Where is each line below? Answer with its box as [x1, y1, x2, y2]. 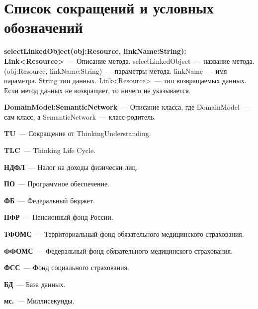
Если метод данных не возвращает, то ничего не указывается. [4, 85, 191, 95]
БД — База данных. [4, 279, 66, 289]
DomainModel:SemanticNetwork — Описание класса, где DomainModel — [4, 102, 250, 112]
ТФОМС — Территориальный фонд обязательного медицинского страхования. [4, 229, 244, 239]
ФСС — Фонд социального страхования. [4, 262, 129, 273]
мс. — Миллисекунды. [4, 296, 75, 306]
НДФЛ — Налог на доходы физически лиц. [4, 161, 138, 172]
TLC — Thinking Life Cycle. [4, 145, 96, 155]
